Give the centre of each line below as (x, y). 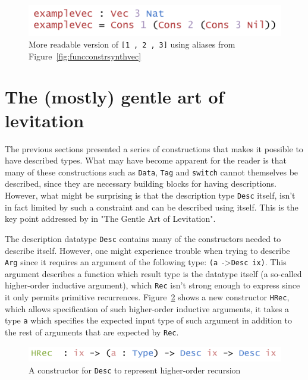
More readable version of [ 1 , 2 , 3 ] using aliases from (132, 44)
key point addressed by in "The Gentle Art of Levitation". (110, 219)
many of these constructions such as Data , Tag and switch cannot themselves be (152, 172)
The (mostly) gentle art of (114, 97)
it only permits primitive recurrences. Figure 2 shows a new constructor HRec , (147, 297)
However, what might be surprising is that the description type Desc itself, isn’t (150, 195)
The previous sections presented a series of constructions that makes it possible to (154, 148)
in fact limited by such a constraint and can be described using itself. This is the (152, 207)
